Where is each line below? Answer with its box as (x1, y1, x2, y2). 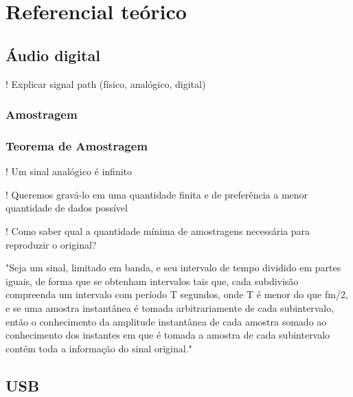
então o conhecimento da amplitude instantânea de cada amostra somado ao (5, 314, 327, 328)
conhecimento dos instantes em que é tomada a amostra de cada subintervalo (5, 328, 330, 342)
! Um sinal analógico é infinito (5, 164, 133, 179)
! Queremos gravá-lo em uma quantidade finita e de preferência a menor (5, 187, 308, 201)
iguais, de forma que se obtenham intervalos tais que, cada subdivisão (5, 273, 299, 288)
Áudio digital (5, 44, 100, 65)
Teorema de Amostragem (5, 137, 148, 154)
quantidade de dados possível (5, 201, 128, 215)
